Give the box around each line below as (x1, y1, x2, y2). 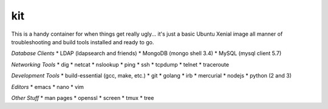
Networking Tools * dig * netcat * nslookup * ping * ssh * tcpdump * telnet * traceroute (11, 61, 230, 68)
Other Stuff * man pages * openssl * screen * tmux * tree (11, 94, 154, 101)
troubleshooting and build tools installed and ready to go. (11, 38, 154, 45)
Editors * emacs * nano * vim (11, 83, 84, 90)
